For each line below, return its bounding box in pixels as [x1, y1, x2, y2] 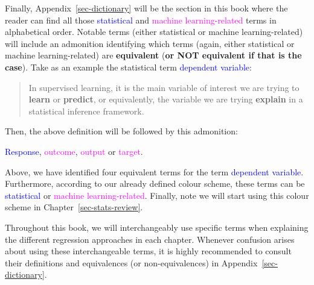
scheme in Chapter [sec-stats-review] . [5, 201, 143, 213]
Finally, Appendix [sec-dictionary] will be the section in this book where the [5, 2, 288, 14]
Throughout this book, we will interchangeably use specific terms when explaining [5, 221, 309, 233]
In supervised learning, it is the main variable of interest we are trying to [28, 81, 300, 93]
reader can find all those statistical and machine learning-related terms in [5, 13, 277, 26]
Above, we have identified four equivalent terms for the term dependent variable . [5, 165, 304, 178]
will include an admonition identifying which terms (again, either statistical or [5, 37, 295, 49]
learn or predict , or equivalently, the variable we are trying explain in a [28, 93, 303, 105]
